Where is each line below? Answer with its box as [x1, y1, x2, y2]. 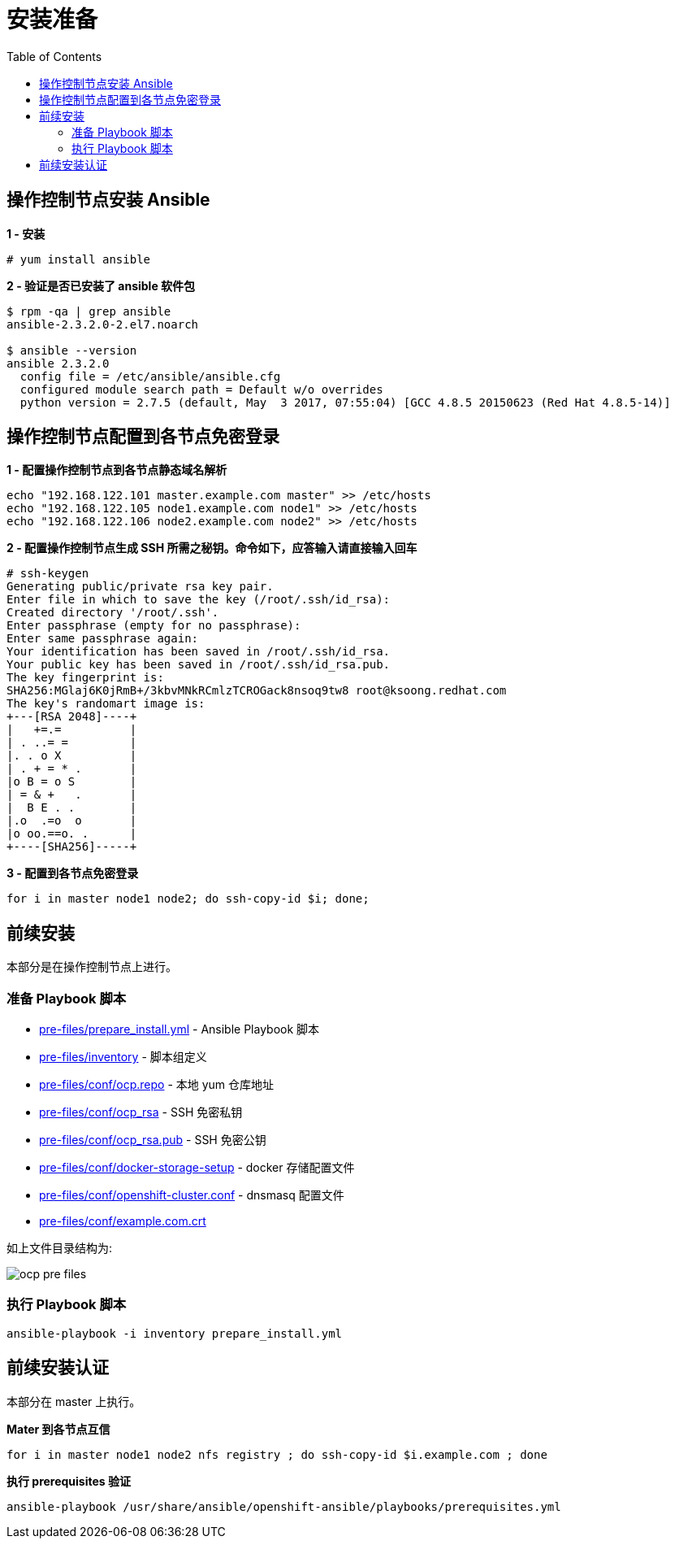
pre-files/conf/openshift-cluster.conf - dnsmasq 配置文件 [39, 1188, 344, 1203]
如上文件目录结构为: [6, 1241, 113, 1256]
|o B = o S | [6, 775, 137, 789]
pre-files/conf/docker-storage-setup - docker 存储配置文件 [39, 1160, 355, 1175]
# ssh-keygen [6, 567, 89, 581]
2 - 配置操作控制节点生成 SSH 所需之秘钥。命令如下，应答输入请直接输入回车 [6, 541, 418, 555]
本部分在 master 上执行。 [6, 1394, 141, 1408]
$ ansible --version [6, 343, 137, 357]
